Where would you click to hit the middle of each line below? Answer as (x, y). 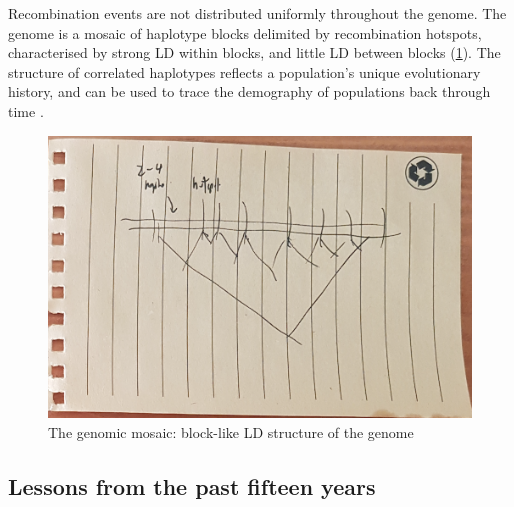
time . (26, 110)
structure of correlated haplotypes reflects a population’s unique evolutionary (244, 71)
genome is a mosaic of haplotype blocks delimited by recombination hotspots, (245, 32)
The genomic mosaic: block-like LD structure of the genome (231, 431)
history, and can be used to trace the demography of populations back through (249, 91)
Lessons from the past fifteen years (192, 485)
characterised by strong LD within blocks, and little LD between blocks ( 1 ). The (254, 52)
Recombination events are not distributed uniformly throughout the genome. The (257, 13)
